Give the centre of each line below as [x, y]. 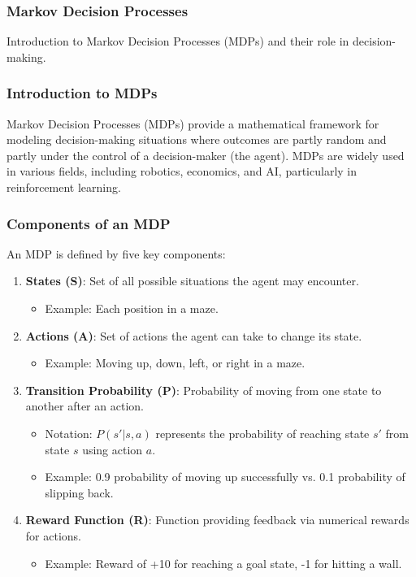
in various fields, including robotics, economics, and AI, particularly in [182, 171]
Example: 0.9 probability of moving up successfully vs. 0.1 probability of [225, 477]
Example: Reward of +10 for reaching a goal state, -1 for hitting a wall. [223, 563]
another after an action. [84, 406]
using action [113, 449]
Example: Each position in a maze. [132, 308]
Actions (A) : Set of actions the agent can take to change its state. [194, 335]
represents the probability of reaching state [262, 433]
